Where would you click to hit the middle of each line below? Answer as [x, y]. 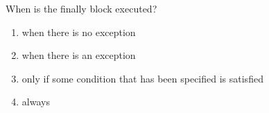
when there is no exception [79, 32]
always [36, 102]
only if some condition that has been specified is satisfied [142, 78]
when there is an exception [79, 55]
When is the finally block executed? [81, 8]
